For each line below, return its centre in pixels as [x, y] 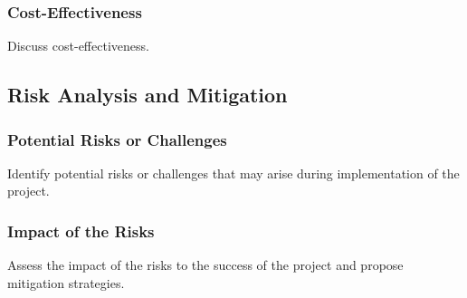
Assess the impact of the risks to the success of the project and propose [205, 265]
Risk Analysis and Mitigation [148, 95]
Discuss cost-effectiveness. [78, 46]
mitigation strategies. [66, 282]
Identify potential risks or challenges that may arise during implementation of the [233, 173]
